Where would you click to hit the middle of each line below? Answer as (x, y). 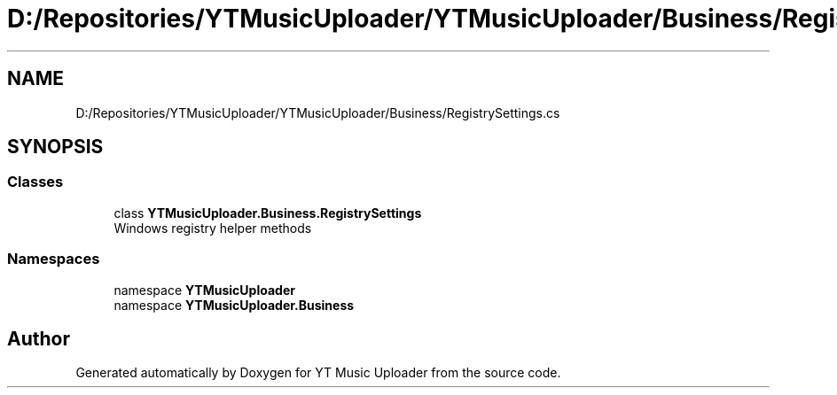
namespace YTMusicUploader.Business (234, 305)
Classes (35, 182)
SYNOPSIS (55, 147)
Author (39, 338)
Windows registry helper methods (213, 228)
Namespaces (54, 259)
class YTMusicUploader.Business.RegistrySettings (268, 213)
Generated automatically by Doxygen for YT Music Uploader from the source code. (318, 373)
